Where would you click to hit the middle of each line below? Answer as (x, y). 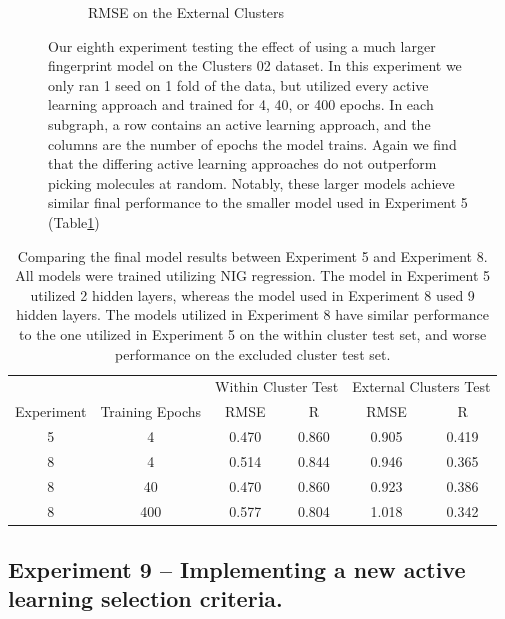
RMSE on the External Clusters (186, 12)
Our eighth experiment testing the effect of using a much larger (242, 45)
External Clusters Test (421, 386)
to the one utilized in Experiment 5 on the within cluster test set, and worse (253, 333)
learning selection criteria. (145, 598)
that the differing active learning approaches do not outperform (242, 163)
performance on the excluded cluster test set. (253, 353)
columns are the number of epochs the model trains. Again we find (252, 143)
